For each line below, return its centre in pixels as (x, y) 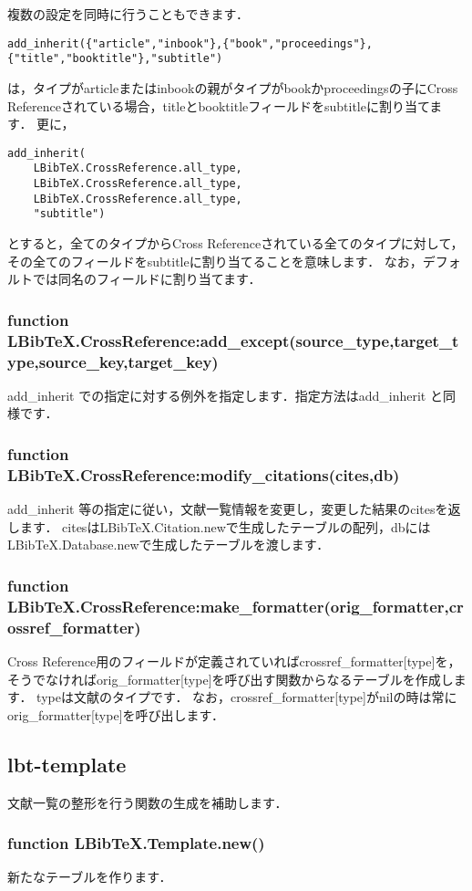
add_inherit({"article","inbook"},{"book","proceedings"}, (190, 43)
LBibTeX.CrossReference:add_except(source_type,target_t (233, 340)
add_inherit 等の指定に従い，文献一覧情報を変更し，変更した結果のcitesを (228, 509)
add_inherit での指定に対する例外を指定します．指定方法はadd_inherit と (225, 395)
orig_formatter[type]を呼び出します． (116, 714)
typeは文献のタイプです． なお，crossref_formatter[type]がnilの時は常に (247, 697)
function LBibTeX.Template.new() (136, 843)
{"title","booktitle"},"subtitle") (115, 59)
